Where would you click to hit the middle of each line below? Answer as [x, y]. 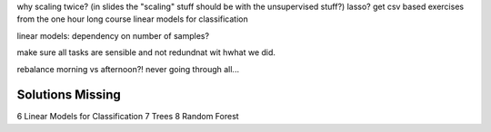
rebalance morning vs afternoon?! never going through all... [128, 69]
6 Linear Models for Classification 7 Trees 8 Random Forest [128, 117]
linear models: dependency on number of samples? [113, 35]
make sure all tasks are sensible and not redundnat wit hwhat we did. [146, 52]
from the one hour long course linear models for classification [133, 19]
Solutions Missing [69, 95]
